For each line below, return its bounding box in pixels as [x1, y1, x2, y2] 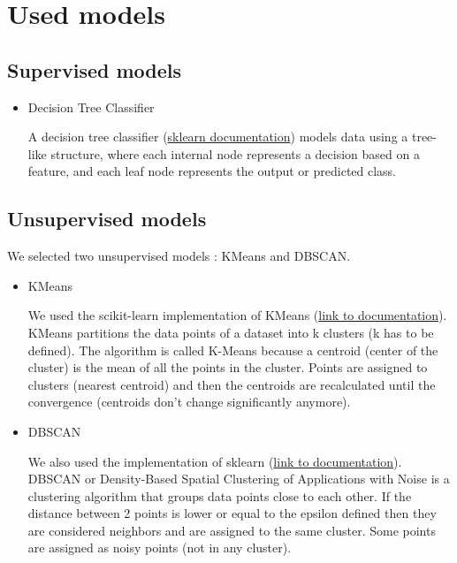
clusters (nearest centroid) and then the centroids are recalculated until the [27, 375, 436, 393]
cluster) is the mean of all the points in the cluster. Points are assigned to [27, 358, 428, 377]
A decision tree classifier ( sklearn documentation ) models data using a [27, 127, 408, 146]
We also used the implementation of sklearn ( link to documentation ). [27, 452, 402, 470]
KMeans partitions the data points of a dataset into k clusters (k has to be [27, 323, 434, 341]
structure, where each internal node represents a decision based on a [50, 144, 420, 163]
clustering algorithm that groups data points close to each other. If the [27, 486, 412, 505]
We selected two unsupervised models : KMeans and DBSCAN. [7, 247, 351, 265]
